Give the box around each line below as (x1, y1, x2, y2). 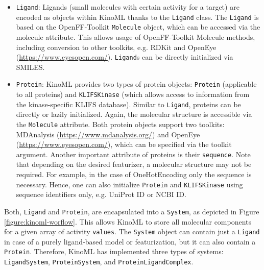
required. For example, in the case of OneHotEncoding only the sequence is (16, 169, 252, 180)
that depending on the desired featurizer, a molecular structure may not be (16, 159, 252, 169)
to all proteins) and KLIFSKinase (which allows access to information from (16, 89, 250, 100)
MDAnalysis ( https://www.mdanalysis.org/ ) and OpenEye (16, 129, 200, 139)
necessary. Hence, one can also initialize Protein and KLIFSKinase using (16, 179, 243, 189)
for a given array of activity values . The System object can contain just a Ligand (4, 226, 260, 237)
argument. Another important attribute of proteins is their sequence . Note (16, 149, 251, 159)
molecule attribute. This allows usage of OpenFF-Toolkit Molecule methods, (16, 31, 255, 42)
